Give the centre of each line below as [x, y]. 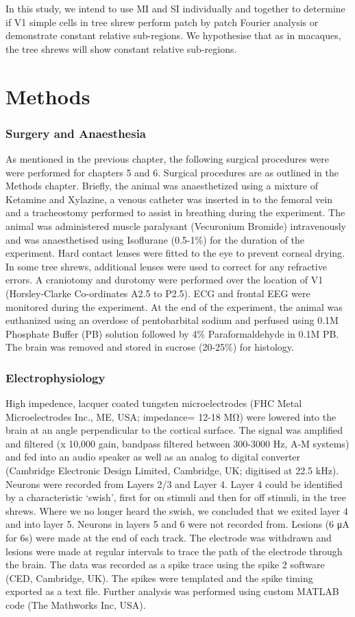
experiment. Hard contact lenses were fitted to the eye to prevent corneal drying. [175, 253]
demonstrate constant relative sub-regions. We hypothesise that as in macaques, [173, 35]
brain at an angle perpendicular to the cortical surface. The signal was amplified [174, 430]
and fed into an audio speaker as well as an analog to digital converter [153, 457]
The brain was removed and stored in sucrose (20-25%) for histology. [150, 347]
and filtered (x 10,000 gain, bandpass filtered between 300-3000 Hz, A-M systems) [177, 443]
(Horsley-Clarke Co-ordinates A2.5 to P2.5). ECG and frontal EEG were [158, 293]
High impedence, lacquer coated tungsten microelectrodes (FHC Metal [154, 403]
